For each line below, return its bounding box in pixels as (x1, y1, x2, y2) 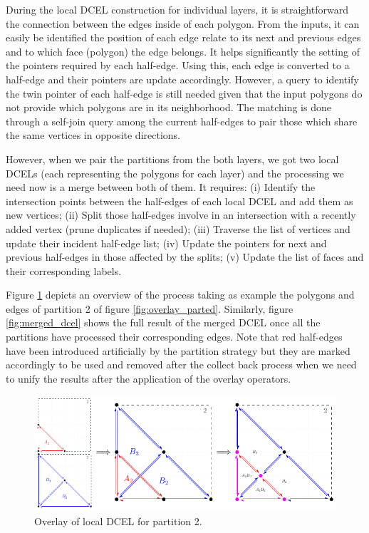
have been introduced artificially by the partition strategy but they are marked (6, 343, 350, 358)
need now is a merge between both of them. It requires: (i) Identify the (6, 180, 316, 195)
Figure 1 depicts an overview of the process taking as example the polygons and (6, 287, 355, 302)
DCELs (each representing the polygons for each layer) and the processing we (6, 165, 344, 180)
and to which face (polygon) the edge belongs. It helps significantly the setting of (6, 43, 360, 58)
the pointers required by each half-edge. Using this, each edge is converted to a (6, 58, 350, 73)
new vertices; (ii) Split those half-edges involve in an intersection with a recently (6, 207, 356, 222)
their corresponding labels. (6, 263, 122, 278)
